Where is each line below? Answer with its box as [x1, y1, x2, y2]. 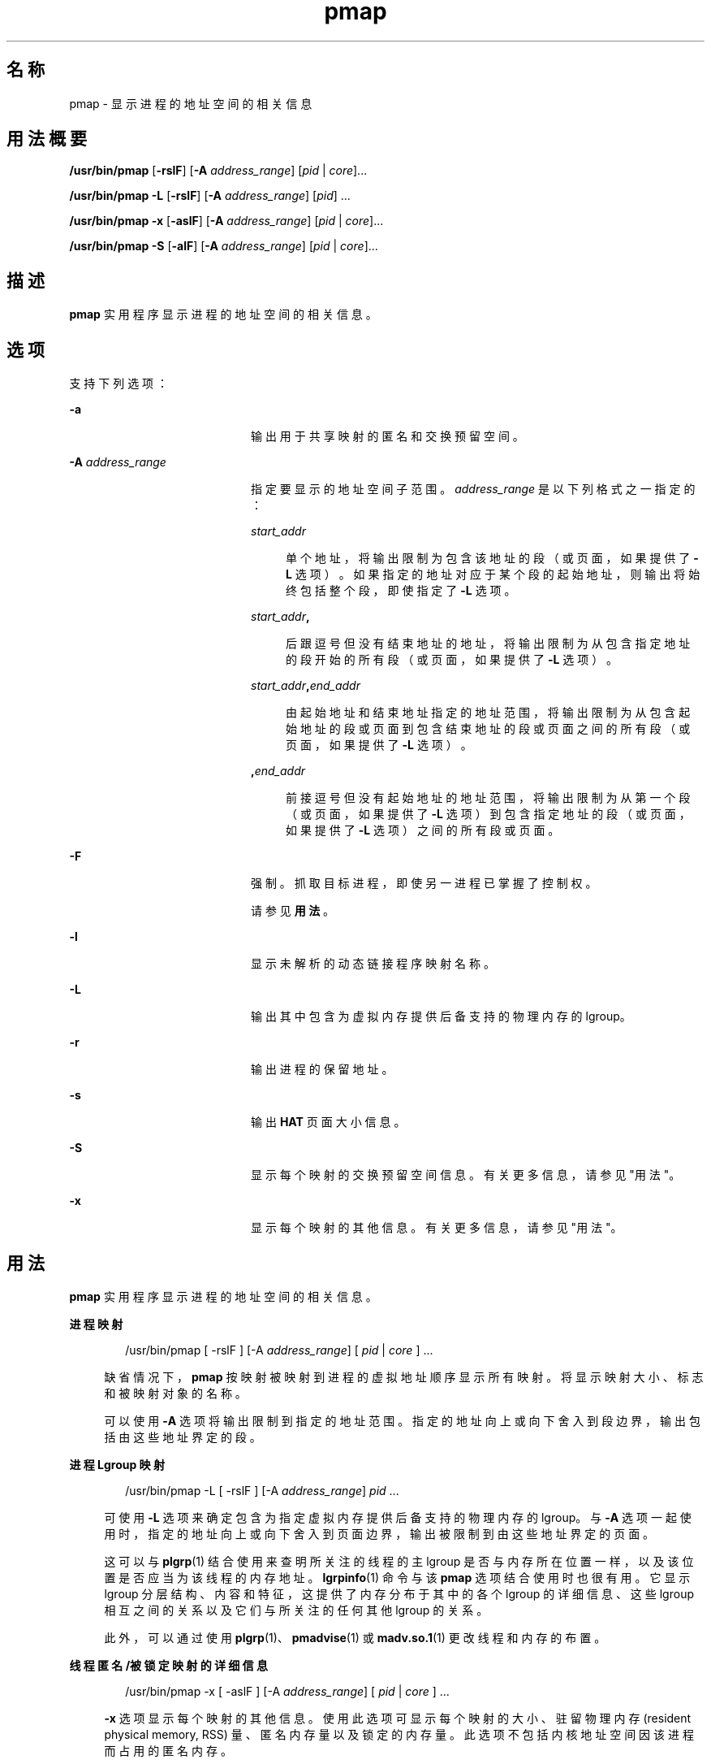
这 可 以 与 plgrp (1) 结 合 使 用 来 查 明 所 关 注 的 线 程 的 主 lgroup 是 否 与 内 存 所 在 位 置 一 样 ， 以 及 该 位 [104, 1554, 694, 1568]
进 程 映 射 [69, 1316, 123, 1331]
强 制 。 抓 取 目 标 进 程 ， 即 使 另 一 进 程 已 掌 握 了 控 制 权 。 [251, 876, 597, 891]
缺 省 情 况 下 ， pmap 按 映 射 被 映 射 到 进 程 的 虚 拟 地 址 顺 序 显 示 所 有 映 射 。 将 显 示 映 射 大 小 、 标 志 [104, 1369, 704, 1384]
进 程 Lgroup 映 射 [69, 1457, 165, 1471]
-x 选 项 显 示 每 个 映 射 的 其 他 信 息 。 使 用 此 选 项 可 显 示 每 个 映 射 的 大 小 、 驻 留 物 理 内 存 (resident [104, 1710, 692, 1725]
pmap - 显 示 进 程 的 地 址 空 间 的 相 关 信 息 [69, 96, 312, 111]
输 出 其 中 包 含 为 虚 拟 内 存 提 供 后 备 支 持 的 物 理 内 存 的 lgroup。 [251, 1009, 631, 1024]
